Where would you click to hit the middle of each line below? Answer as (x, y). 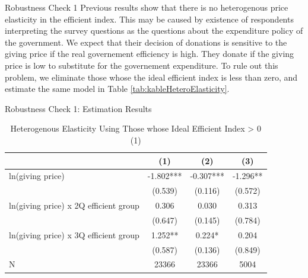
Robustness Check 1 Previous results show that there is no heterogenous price (147, 7)
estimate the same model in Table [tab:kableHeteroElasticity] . (117, 89)
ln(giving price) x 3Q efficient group (74, 234)
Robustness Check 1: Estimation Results (78, 108)
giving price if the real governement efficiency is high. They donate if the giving (150, 54)
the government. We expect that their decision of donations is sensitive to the (146, 42)
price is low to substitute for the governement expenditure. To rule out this (142, 65)
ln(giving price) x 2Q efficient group (74, 205)
